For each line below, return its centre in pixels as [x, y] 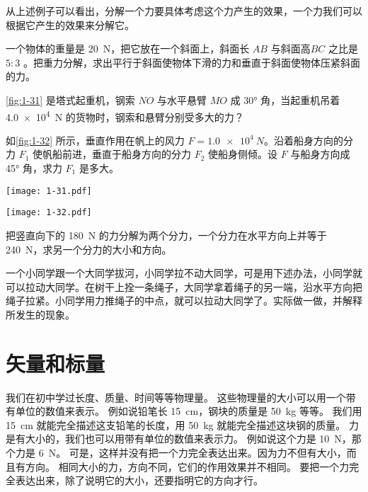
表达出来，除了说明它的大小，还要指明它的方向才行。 [139, 480]
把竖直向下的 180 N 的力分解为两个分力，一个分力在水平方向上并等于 [166, 235]
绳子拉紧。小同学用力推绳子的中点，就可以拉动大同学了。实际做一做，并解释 [184, 301]
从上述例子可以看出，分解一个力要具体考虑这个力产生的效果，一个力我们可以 [184, 11]
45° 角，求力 [34, 168]
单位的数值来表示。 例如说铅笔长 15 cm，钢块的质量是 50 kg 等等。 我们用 [189, 411]
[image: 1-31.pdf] [49, 191]
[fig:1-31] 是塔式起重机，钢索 [70, 99]
